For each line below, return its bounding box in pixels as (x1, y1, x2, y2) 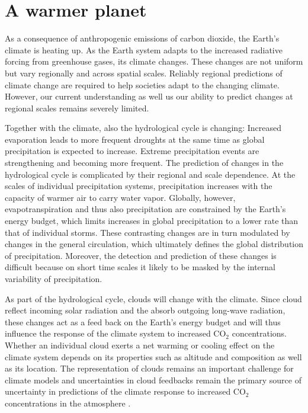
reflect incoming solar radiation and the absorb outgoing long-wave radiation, (5, 304, 285, 316)
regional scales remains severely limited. (5, 101, 149, 114)
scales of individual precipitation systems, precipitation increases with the (5, 180, 272, 192)
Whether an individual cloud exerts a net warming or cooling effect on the (5, 338, 275, 351)
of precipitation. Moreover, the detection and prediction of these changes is (5, 249, 277, 261)
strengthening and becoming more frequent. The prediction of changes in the (5, 156, 284, 169)
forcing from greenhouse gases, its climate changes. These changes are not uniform (5, 55, 303, 68)
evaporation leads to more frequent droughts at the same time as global (5, 133, 265, 145)
